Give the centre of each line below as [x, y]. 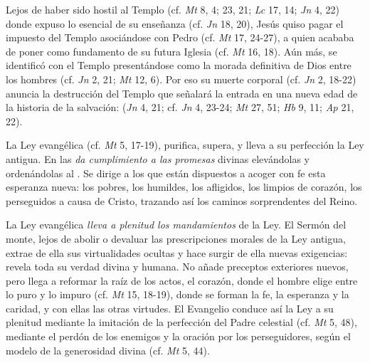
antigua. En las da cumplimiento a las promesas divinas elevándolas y [158, 158]
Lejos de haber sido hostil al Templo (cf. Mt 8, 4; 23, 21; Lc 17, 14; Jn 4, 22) [173, 9]
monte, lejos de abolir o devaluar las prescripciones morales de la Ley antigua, [176, 238]
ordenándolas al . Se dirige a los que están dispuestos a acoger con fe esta [166, 173]
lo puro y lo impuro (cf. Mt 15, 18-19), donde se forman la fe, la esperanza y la [178, 294]
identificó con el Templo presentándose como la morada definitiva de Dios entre [179, 65]
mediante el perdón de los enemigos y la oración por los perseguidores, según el [178, 336]
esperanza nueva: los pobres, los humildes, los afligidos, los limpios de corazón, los [184, 187]
